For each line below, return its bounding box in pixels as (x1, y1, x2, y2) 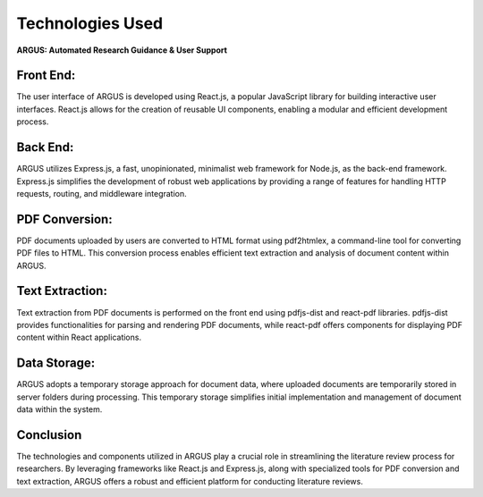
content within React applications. (16, 332, 142, 343)
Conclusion (16, 427, 82, 442)
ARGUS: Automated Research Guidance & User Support (16, 45, 228, 55)
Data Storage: (16, 356, 96, 371)
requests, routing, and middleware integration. (16, 188, 187, 198)
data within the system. (16, 403, 103, 415)
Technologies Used (16, 13, 164, 33)
